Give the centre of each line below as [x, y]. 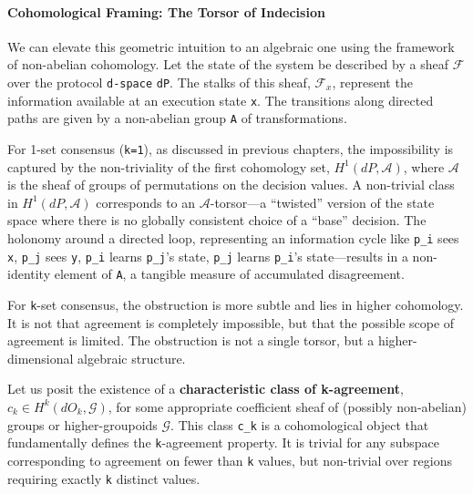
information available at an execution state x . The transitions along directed [221, 100]
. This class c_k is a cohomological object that [300, 424]
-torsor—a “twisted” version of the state [322, 202]
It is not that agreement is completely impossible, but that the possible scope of [231, 322]
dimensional [41, 358]
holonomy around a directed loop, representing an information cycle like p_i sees [233, 237]
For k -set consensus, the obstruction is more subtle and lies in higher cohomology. [236, 304]
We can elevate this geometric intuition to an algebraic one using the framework [231, 46]
